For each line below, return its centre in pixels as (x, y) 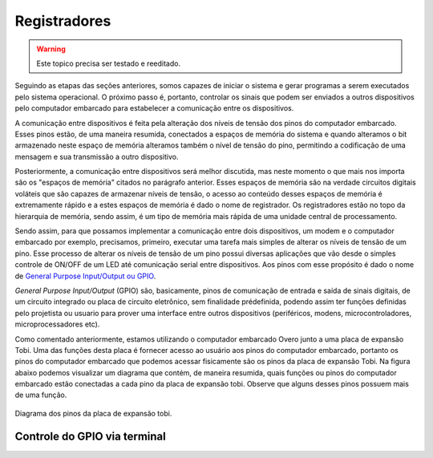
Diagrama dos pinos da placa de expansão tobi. (93, 413)
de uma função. (41, 395)
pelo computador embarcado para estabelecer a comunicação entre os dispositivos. (154, 108)
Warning (51, 49)
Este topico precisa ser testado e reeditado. (108, 63)
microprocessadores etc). (57, 324)
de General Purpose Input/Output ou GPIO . (85, 276)
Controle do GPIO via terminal (90, 436)
